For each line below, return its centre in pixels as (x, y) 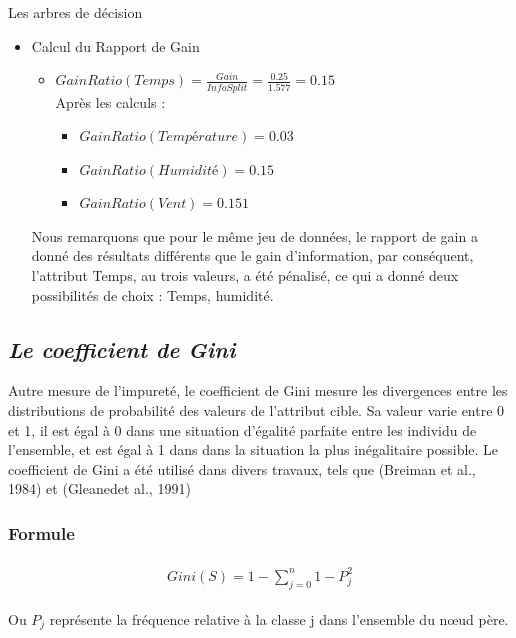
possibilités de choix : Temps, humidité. (152, 294)
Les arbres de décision (75, 12)
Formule (41, 532)
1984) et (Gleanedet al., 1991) (99, 488)
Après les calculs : (110, 101)
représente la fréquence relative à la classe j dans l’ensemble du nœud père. (279, 618)
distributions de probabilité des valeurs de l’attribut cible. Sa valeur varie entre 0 (256, 410)
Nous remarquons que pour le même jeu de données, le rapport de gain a (254, 235)
